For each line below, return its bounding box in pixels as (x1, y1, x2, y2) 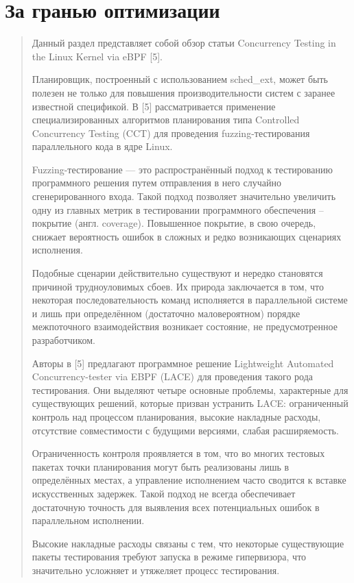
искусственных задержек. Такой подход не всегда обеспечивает (32, 486, 296, 500)
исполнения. (32, 243, 83, 257)
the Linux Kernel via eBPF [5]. (32, 49, 163, 63)
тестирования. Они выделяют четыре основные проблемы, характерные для (32, 382, 349, 397)
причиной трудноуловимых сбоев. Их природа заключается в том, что (32, 279, 324, 293)
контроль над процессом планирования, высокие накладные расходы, (32, 409, 321, 423)
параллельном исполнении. (32, 513, 145, 528)
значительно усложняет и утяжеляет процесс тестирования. (32, 562, 280, 577)
